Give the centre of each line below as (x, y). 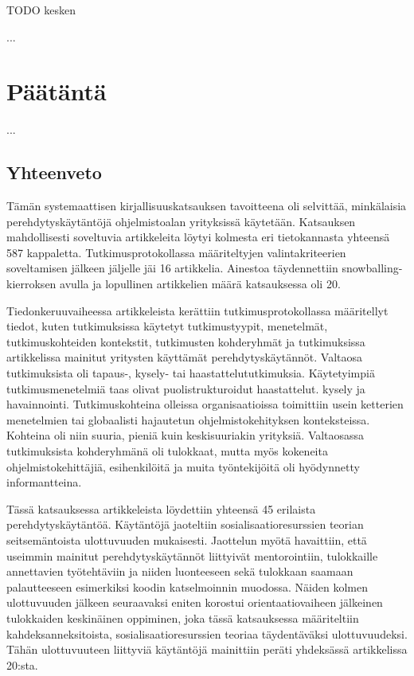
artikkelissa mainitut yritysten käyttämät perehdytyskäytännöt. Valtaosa (184, 357)
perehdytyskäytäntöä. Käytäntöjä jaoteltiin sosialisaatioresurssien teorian (185, 524)
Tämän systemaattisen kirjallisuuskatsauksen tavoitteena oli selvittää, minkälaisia (207, 206)
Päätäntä (57, 91)
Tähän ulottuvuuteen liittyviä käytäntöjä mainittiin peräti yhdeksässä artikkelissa (207, 649)
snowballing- (372, 268)
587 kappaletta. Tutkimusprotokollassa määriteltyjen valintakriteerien (176, 252)
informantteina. (44, 482)
